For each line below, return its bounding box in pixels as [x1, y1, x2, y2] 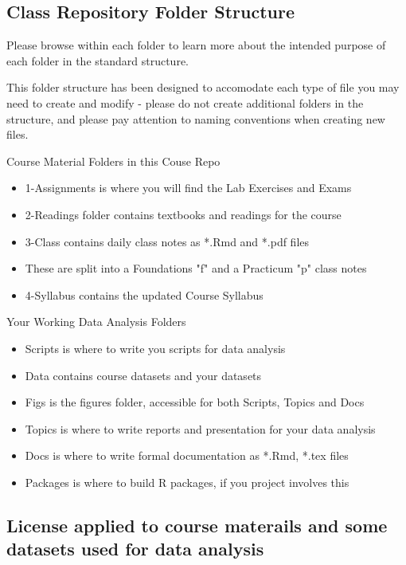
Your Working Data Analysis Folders [6, 313, 186, 330]
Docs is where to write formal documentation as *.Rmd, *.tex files [25, 447, 349, 464]
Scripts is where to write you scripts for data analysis [25, 339, 286, 356]
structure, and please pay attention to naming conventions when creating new [6, 110, 385, 127]
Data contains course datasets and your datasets [25, 367, 262, 383]
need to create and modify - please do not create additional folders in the [6, 94, 364, 111]
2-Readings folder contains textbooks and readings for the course [25, 206, 342, 222]
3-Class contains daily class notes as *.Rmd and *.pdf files [25, 233, 310, 249]
